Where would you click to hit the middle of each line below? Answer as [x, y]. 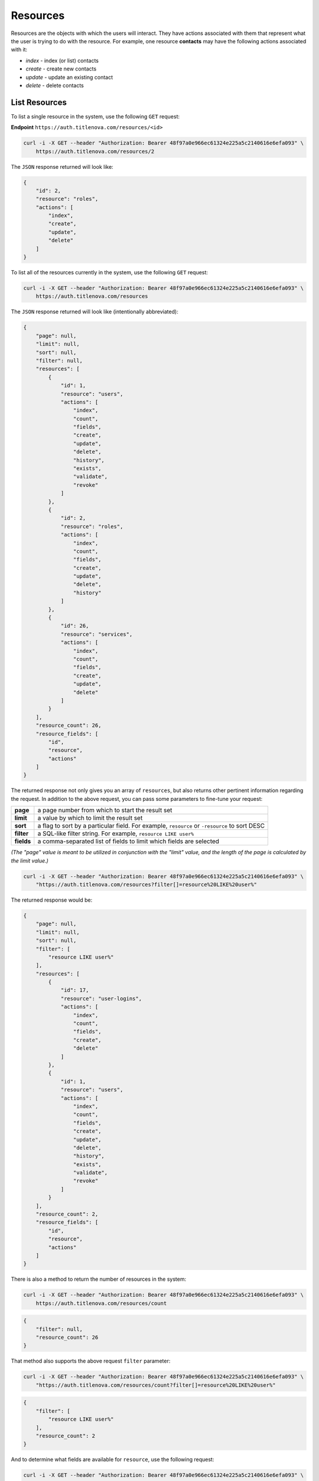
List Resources [39, 102]
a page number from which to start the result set [105, 810]
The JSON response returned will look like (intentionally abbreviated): [95, 312]
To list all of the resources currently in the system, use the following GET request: [109, 273]
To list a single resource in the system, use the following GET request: [95, 116]
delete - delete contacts [55, 85]
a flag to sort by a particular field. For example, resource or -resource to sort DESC [151, 826]
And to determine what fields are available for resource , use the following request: [113, 1460]
